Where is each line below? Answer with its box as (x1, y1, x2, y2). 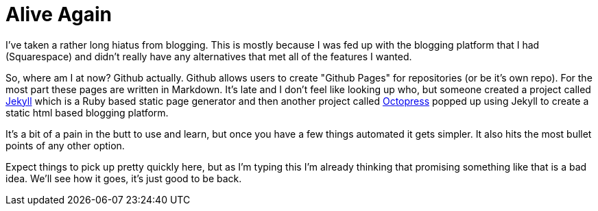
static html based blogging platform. (5, 106, 169, 119)
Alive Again (5, 3, 112, 26)
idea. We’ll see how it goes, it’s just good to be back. (5, 172, 242, 184)
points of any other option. (5, 139, 125, 151)
